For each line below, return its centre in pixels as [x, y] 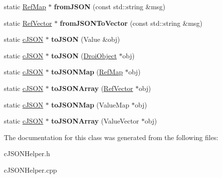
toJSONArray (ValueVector [95, 121]
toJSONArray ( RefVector [92, 88]
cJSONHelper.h [27, 153]
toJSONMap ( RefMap [87, 72]
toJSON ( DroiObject [84, 55]
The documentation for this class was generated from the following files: [111, 137]
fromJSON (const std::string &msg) [110, 6]
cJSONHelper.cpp [30, 169]
